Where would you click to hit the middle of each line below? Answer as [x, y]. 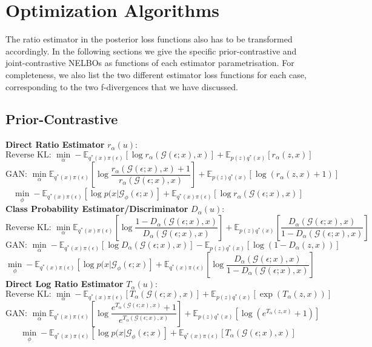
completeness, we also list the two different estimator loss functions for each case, [156, 74]
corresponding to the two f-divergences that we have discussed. [122, 86]
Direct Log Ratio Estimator [65, 284]
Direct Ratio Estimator [55, 144]
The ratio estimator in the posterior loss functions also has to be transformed [149, 39]
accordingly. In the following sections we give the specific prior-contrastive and [151, 51]
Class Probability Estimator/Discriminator [97, 209]
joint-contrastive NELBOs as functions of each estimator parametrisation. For [150, 63]
